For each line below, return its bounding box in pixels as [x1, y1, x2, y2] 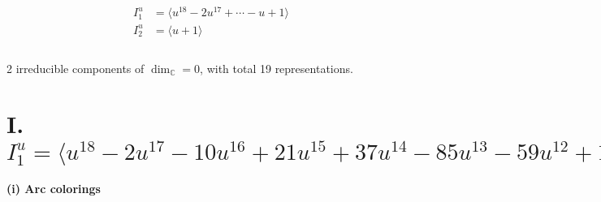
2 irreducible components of [6, 59, 145, 76]
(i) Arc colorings [6, 179, 101, 196]
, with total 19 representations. [200, 59, 353, 76]
